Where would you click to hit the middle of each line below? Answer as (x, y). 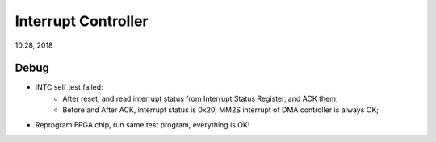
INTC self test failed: (69, 87)
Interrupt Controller (82, 21)
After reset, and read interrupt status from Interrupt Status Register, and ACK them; (200, 98)
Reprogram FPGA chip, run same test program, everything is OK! (143, 124)
